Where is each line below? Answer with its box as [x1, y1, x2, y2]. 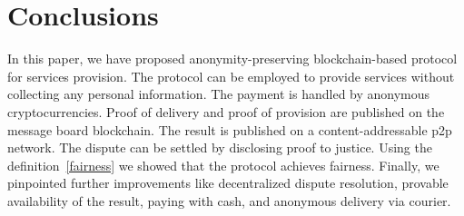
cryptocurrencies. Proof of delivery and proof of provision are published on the [7, 102, 445, 121]
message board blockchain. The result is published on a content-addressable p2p [7, 120, 452, 139]
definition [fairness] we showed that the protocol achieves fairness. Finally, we [7, 155, 439, 174]
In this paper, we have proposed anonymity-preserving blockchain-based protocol [7, 49, 458, 68]
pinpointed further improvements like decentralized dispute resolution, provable [7, 173, 449, 192]
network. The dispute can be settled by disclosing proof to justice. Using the [7, 138, 432, 157]
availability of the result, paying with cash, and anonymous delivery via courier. [7, 191, 451, 210]
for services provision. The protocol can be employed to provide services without [7, 66, 455, 85]
